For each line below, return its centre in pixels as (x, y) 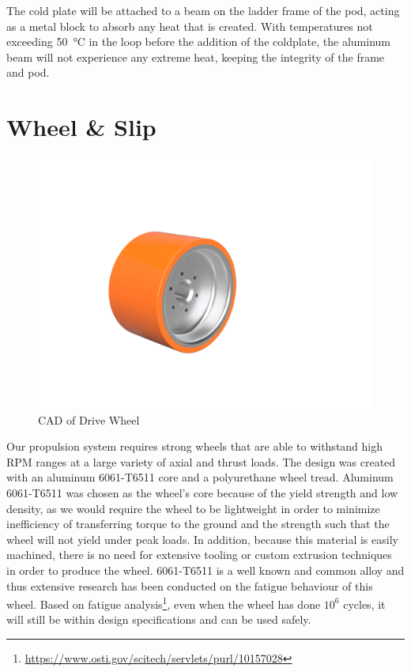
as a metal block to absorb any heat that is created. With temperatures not (190, 26)
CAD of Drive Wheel (89, 419)
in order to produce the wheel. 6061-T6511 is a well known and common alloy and (205, 570)
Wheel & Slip (81, 127)
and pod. (28, 72)
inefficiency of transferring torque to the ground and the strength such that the (198, 524)
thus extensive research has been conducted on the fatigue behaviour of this (190, 585)
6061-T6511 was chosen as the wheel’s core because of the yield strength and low (202, 493)
